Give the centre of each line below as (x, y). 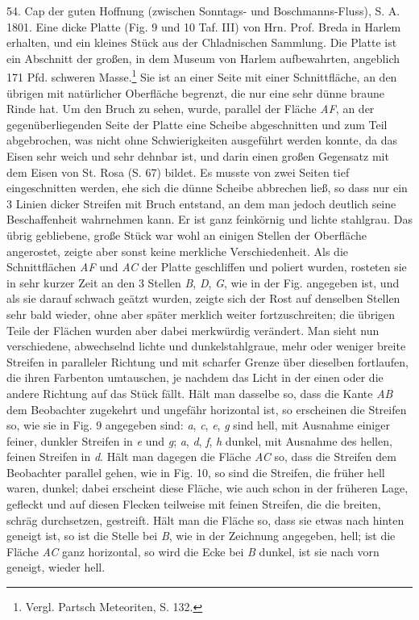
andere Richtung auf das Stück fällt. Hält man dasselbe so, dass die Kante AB (200, 393)
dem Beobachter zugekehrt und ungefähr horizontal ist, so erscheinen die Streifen (207, 409)
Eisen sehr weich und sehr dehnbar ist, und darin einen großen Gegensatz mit (198, 156)
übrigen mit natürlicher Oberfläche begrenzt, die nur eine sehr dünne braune (196, 92)
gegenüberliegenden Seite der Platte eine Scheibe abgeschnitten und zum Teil (197, 124)
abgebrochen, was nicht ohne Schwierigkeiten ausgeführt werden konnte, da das (202, 140)
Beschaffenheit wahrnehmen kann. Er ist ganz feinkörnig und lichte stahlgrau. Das (209, 219)
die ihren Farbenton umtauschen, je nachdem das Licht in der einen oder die (195, 377)
